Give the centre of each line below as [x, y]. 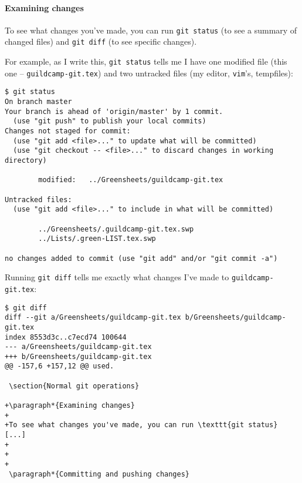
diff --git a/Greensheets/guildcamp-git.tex [93, 318]
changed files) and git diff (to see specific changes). [101, 41]
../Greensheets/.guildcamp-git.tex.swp [116, 229]
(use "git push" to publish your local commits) [110, 121]
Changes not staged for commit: [68, 131]
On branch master [38, 102]
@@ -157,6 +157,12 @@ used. [60, 366]
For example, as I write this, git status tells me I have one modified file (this [146, 61]
